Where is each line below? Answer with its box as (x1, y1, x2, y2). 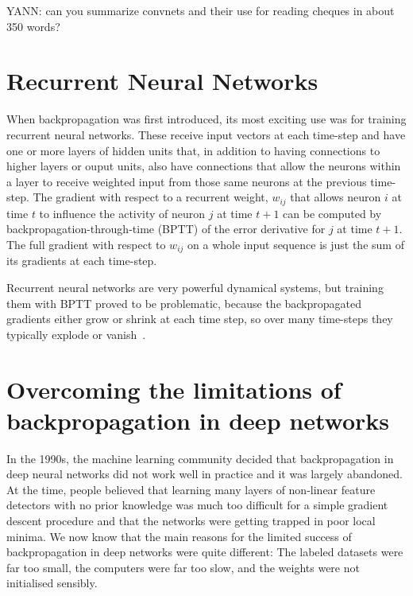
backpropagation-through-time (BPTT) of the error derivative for (6, 220, 326, 237)
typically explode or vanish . (6, 325, 146, 342)
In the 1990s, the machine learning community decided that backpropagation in (6, 450, 394, 466)
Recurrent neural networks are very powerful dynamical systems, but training (6, 279, 384, 295)
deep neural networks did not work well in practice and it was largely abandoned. (6, 466, 403, 482)
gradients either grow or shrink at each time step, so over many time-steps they (6, 310, 393, 327)
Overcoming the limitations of (6, 372, 342, 405)
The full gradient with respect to (6, 236, 166, 252)
